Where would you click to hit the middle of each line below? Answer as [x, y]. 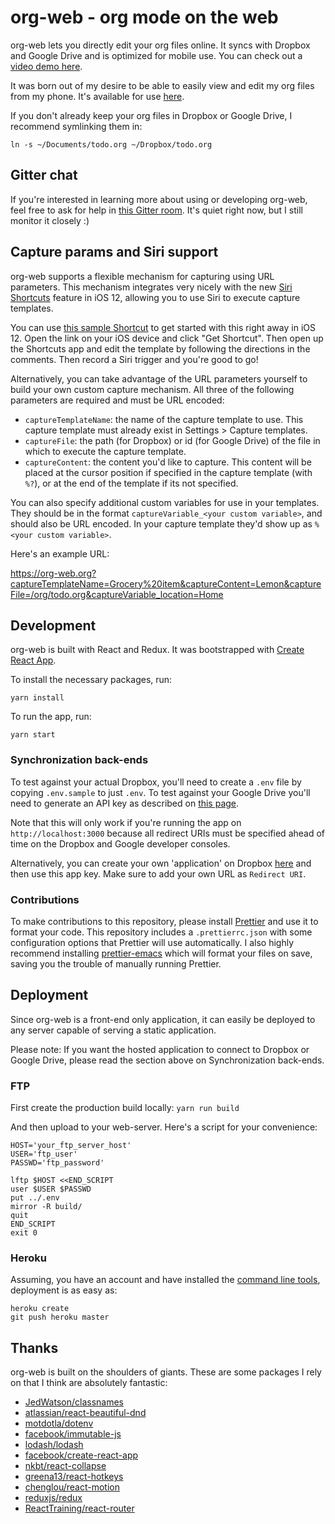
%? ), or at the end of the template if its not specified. [131, 483]
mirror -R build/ [46, 1207]
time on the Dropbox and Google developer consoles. [120, 843]
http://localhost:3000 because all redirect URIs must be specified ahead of [168, 833]
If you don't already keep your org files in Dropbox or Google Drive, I [151, 115]
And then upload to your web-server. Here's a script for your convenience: [164, 1127]
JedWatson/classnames [74, 1402]
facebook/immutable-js [73, 1434]
